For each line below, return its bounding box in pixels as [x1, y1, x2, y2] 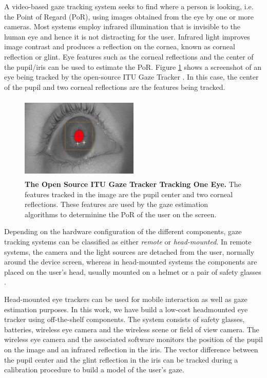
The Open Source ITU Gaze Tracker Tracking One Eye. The [25, 179, 241, 190]
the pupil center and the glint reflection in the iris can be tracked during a [4, 354, 238, 365]
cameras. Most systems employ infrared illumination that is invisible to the [4, 21, 240, 32]
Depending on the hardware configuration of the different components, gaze [4, 226, 242, 237]
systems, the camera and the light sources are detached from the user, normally [4, 246, 255, 257]
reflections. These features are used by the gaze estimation [25, 199, 208, 210]
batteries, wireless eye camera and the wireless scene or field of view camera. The [4, 324, 259, 334]
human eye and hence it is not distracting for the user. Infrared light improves [4, 31, 250, 42]
